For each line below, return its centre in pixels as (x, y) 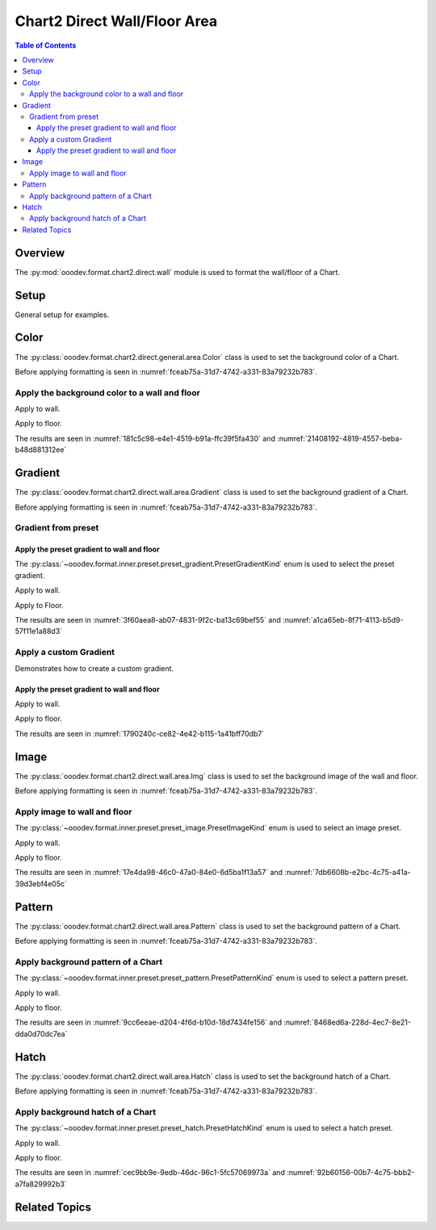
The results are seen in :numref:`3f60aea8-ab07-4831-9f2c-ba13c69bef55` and (148, 620)
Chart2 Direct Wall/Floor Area (116, 21)
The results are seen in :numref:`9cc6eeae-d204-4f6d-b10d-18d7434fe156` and (149, 1022)
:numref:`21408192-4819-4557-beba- (340, 438)
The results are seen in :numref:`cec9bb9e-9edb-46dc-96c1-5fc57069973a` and (150, 1173)
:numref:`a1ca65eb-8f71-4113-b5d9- (343, 620)
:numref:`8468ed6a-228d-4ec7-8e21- (348, 1022)
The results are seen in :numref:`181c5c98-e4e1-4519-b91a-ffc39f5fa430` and (145, 438)
